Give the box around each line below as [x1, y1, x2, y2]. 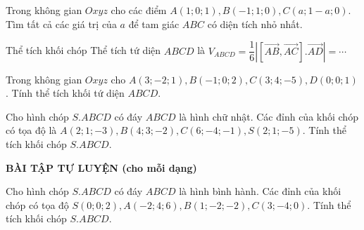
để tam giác [128, 16, 180, 31]
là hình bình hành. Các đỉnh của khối [179, 184, 341, 198]
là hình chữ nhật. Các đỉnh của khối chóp [179, 109, 358, 123]
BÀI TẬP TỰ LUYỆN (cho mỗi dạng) [6, 160, 197, 175]
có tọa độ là [6, 123, 57, 137]
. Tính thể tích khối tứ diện [6, 86, 125, 100]
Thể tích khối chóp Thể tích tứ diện [6, 43, 161, 57]
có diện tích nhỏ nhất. [207, 16, 303, 31]
